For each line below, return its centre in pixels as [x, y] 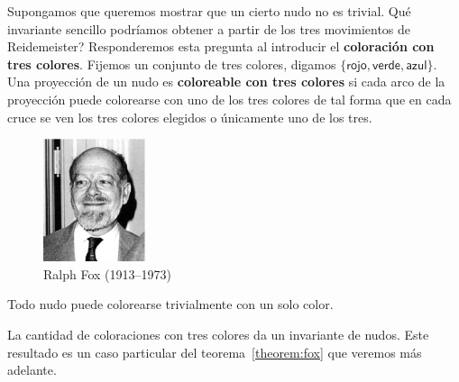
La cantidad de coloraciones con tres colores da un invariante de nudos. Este [218, 334]
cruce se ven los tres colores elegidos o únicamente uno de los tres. [190, 117]
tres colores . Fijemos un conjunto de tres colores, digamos [172, 64]
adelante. [32, 370]
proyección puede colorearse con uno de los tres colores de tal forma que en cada [229, 99]
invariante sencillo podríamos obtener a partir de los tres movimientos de [209, 28]
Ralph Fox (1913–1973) [107, 273]
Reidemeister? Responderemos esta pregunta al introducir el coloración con [221, 46]
